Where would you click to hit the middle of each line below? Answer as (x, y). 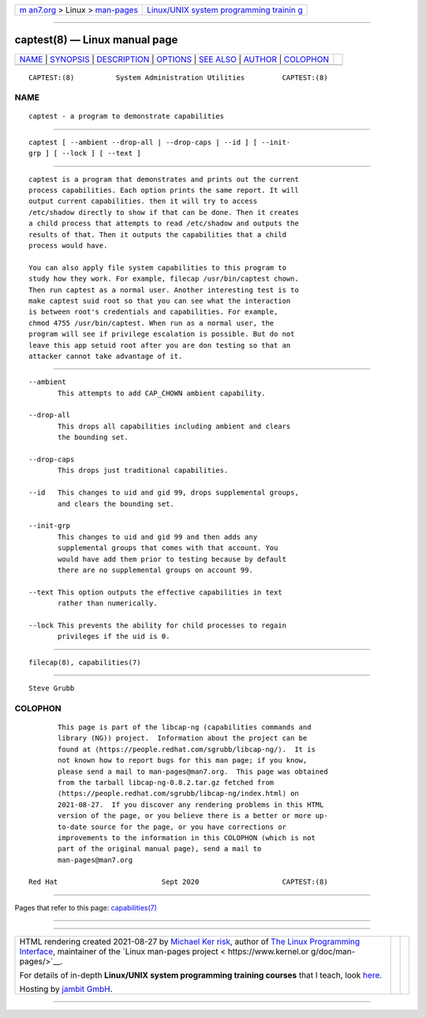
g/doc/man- (333, 952)
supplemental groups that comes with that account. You (168, 548)
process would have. (68, 245)
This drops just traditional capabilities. (143, 471)
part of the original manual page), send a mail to (160, 849)
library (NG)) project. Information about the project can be (183, 738)
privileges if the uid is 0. (114, 637)
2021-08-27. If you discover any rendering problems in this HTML (191, 805)
